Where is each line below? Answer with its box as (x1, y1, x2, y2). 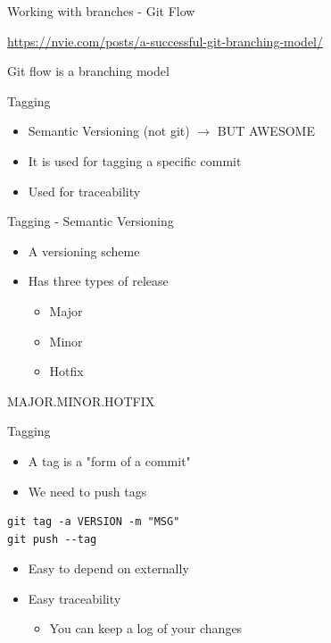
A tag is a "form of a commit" (28, 451, 191, 470)
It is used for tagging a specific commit (28, 151, 242, 170)
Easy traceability (28, 589, 121, 607)
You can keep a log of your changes (49, 619, 243, 638)
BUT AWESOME (217, 121, 315, 140)
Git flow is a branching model (7, 62, 170, 80)
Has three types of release (28, 271, 169, 290)
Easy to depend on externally (28, 559, 189, 578)
